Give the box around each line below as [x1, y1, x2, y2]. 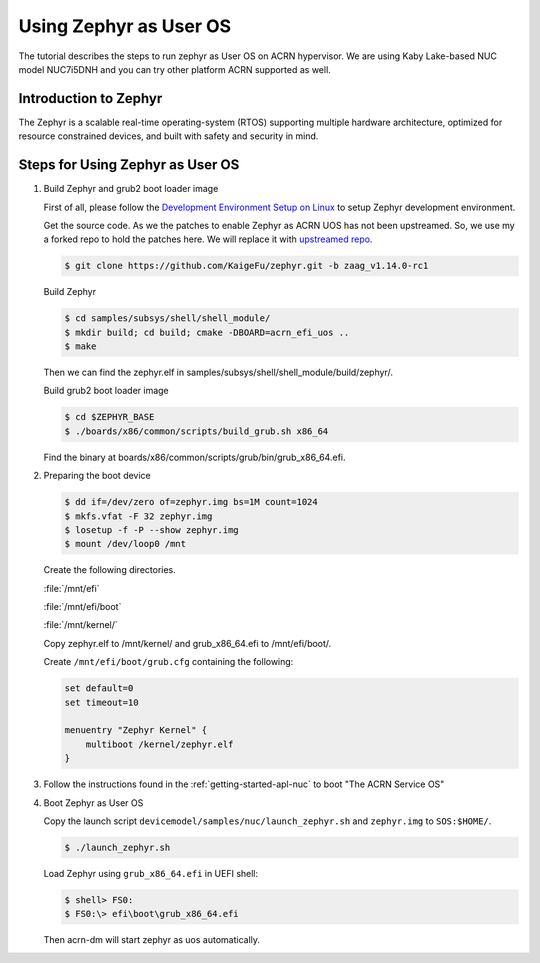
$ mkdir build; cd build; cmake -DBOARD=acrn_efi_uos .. [64, 326, 350, 338]
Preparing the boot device [43, 470, 152, 482]
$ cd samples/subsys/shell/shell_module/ [64, 313, 271, 324]
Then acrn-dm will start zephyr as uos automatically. [43, 934, 260, 946]
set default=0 [64, 683, 134, 694]
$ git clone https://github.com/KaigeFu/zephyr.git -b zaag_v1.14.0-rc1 [64, 260, 429, 272]
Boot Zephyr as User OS [43, 796, 144, 809]
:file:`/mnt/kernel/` [43, 619, 119, 631]
